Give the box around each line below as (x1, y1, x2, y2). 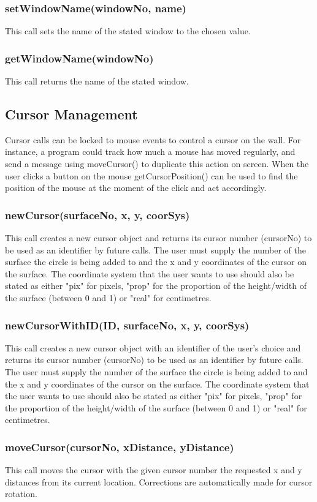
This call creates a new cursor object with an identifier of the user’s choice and (5, 341, 301, 354)
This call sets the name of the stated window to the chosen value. (5, 24, 251, 37)
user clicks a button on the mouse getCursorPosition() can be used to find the (5, 169, 298, 182)
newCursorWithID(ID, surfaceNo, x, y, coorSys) (5, 317, 250, 332)
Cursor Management (5, 105, 138, 124)
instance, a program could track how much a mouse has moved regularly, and (5, 145, 296, 158)
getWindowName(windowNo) (5, 50, 154, 66)
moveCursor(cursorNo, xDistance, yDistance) (5, 439, 234, 454)
